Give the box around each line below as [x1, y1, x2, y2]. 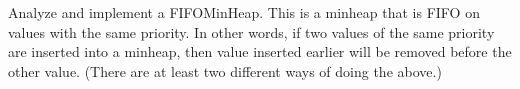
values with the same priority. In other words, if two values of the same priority [8, 21, 495, 42]
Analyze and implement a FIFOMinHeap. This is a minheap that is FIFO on [8, 2, 480, 22]
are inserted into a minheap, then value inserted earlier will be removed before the [8, 41, 512, 62]
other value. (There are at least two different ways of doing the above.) [8, 60, 442, 81]
